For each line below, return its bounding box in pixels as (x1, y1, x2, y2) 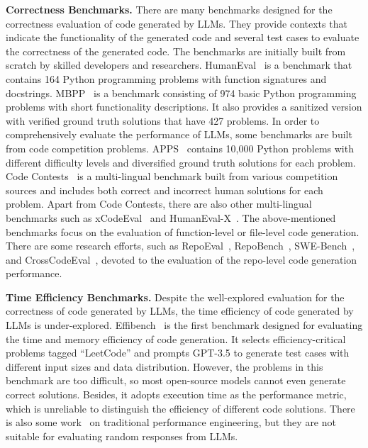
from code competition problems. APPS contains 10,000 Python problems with (6, 140, 354, 155)
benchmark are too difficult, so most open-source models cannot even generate (6, 373, 346, 388)
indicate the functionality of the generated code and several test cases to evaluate (6, 30, 359, 45)
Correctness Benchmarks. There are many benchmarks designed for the (6, 2, 333, 16)
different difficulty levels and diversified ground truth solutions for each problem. (6, 155, 356, 169)
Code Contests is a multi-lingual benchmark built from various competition (6, 169, 338, 184)
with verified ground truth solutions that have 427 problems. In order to (6, 113, 320, 128)
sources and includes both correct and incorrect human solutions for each (6, 182, 323, 197)
